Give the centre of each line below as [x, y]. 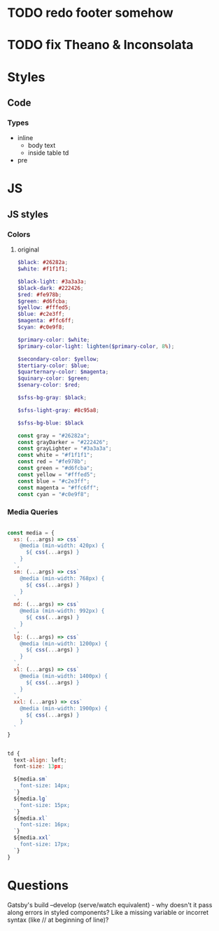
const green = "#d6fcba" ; [55, 468]
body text [42, 146]
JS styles [28, 214]
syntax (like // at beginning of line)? [58, 920]
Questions [38, 885]
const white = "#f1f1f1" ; [55, 455]
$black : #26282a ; [43, 263]
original [28, 249]
